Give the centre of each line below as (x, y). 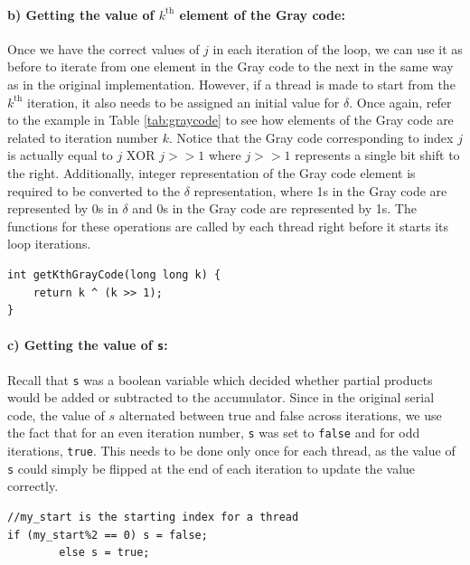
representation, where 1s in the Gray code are (320, 190)
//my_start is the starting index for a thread (153, 517)
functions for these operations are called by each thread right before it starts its (228, 226)
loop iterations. (49, 244)
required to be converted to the (94, 190)
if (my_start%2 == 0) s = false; (108, 535)
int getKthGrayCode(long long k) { (114, 274)
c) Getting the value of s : (88, 345)
